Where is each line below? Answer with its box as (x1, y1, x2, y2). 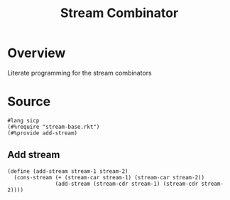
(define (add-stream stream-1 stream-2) (7, 167, 129, 175)
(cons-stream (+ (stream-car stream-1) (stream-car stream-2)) (13, 174, 204, 181)
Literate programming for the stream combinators (7, 68, 152, 77)
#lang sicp (7, 117, 40, 124)
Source (7, 94, 51, 110)
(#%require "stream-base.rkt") (7, 123, 100, 130)
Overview (7, 45, 66, 61)
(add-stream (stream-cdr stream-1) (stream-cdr (55, 180, 199, 187)
